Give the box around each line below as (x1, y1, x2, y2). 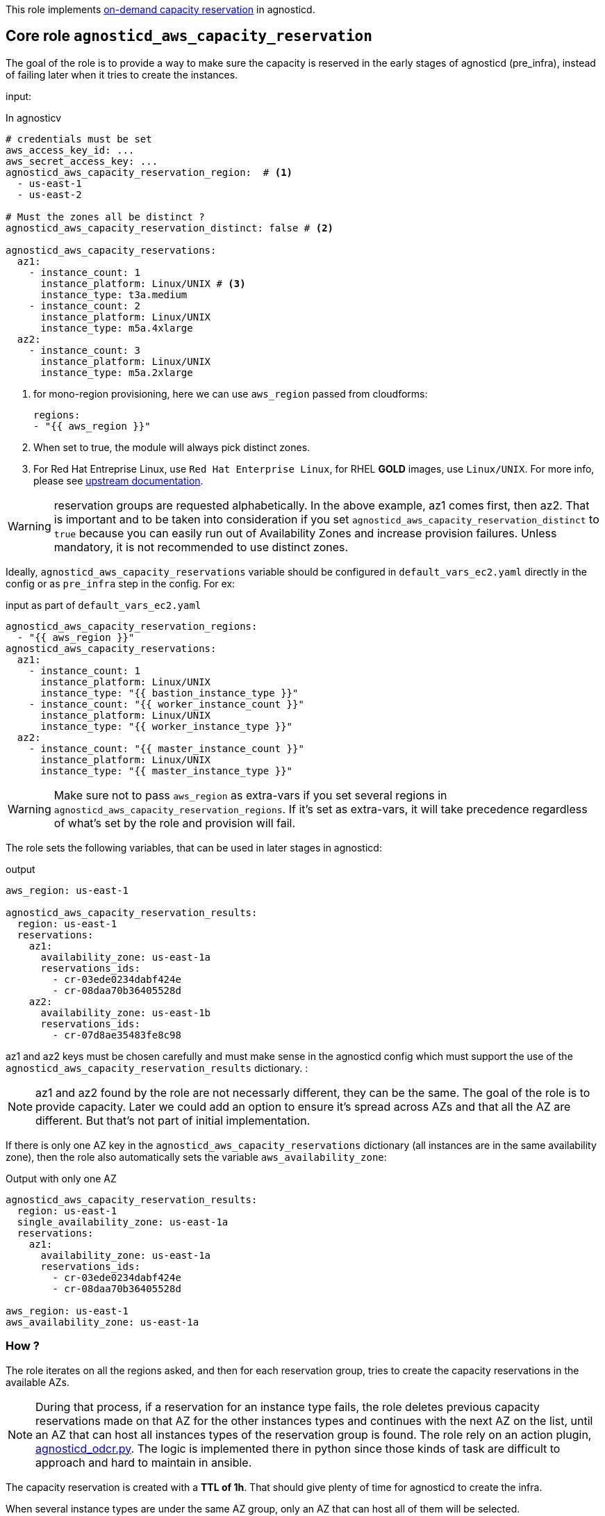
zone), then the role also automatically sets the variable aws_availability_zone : (6, 1150, 387, 1163)
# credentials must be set (6, 133, 152, 145)
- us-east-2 (17, 188, 82, 200)
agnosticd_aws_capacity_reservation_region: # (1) (6, 166, 293, 178)
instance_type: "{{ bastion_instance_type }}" (40, 687, 299, 699)
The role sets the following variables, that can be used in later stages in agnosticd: (6, 841, 382, 854)
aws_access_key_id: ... (6, 144, 135, 156)
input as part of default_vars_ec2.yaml (6, 598, 201, 611)
